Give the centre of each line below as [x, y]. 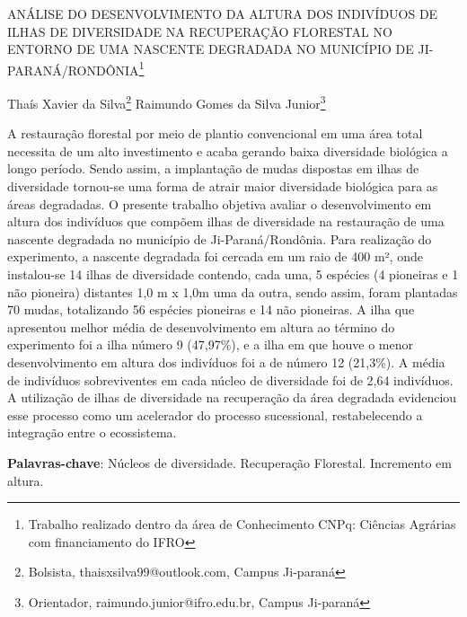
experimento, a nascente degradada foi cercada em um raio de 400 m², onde [215, 256]
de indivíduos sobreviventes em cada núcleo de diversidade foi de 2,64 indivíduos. [230, 379]
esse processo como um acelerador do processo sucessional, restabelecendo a [215, 414]
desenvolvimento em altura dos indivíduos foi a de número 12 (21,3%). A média [226, 362]
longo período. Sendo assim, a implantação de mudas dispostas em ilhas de [213, 168]
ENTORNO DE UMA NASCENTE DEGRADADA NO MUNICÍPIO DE [211, 49]
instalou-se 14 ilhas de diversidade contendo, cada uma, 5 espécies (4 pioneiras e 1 [233, 274]
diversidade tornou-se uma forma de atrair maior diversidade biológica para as [223, 186]
